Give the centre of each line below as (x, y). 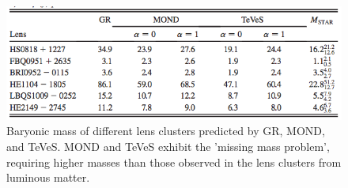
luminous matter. (48, 177)
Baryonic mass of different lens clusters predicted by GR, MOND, (166, 131)
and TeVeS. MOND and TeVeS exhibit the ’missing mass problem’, (168, 147)
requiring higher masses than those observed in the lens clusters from (174, 162)
